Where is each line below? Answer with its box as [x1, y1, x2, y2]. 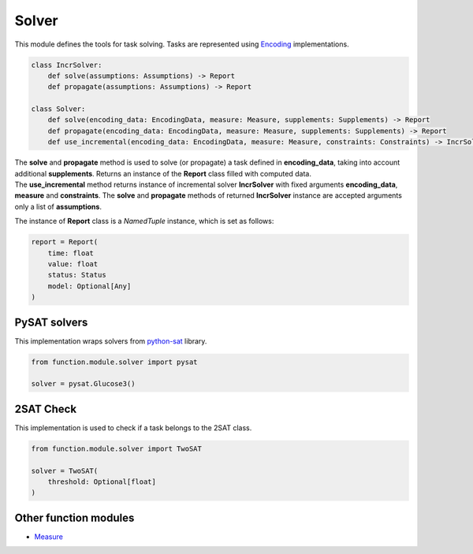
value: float [47, 259, 99, 268]
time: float [47, 248, 95, 258]
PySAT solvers [14, 315, 88, 329]
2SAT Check [14, 402, 77, 415]
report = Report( [31, 237, 99, 247]
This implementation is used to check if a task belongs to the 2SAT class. [14, 422, 252, 433]
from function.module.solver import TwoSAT [31, 444, 203, 453]
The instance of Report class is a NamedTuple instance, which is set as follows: [14, 217, 274, 226]
